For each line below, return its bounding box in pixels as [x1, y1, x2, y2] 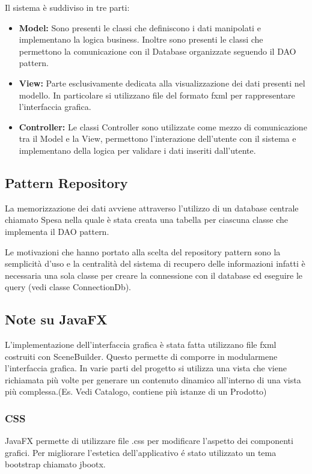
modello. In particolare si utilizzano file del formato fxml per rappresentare [19, 88, 295, 101]
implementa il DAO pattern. [5, 225, 109, 237]
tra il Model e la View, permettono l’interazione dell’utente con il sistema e [19, 132, 296, 145]
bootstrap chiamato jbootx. [5, 458, 106, 470]
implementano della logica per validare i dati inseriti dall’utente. [19, 144, 256, 156]
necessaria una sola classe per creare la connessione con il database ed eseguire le [5, 269, 303, 281]
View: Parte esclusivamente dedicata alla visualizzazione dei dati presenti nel [19, 76, 305, 89]
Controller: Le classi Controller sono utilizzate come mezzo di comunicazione [19, 120, 307, 133]
